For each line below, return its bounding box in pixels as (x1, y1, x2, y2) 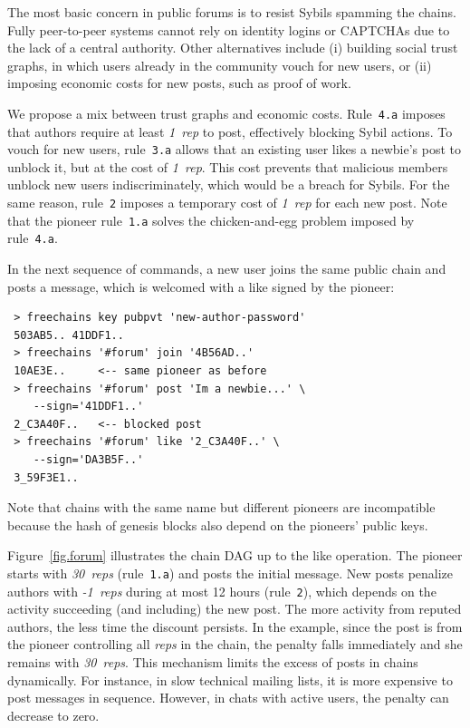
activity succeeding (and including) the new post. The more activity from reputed (7, 599, 462, 618)
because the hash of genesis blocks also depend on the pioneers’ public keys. (7, 515, 428, 534)
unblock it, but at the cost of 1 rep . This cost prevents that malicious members (7, 157, 448, 176)
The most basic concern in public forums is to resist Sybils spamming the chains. (7, 3, 456, 21)
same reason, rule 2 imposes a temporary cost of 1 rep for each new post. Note (7, 193, 447, 212)
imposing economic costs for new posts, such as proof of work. (7, 73, 351, 92)
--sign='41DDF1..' (33, 400, 144, 413)
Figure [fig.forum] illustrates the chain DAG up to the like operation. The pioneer (7, 546, 463, 565)
